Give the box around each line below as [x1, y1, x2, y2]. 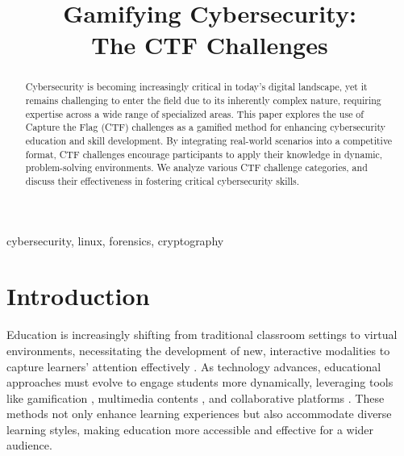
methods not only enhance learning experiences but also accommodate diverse [6, 405, 392, 422]
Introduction [6, 279, 150, 312]
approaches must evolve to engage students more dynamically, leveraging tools [6, 374, 394, 391]
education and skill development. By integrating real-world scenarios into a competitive [25, 133, 393, 147]
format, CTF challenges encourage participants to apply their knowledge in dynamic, [25, 147, 383, 161]
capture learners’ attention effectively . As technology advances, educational [6, 358, 381, 374]
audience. [6, 437, 52, 454]
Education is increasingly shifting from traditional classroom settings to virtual [6, 326, 398, 343]
